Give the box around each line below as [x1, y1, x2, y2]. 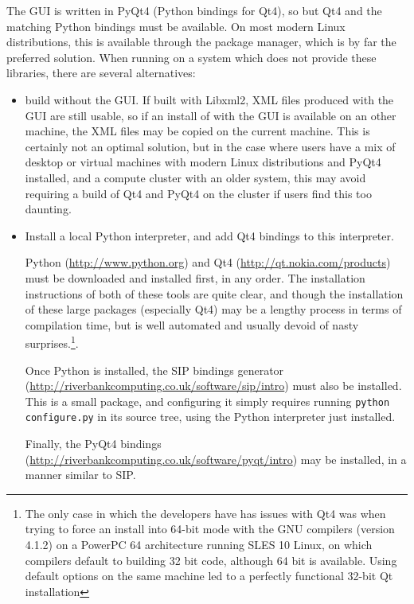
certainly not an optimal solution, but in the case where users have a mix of [25, 138, 396, 154]
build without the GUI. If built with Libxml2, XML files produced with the [25, 91, 394, 107]
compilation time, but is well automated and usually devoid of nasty [25, 316, 359, 333]
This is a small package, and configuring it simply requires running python [25, 392, 390, 409]
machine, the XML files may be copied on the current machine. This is [25, 123, 370, 139]
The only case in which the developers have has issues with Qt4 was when [25, 505, 386, 521]
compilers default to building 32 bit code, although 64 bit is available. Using [25, 551, 397, 568]
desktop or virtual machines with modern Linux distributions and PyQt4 [25, 154, 381, 170]
